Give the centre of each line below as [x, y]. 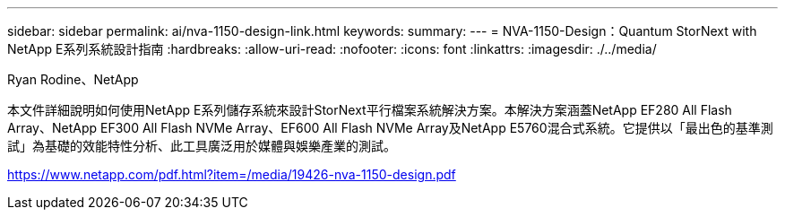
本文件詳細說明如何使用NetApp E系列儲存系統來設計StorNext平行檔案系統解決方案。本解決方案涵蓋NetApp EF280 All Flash [370, 110]
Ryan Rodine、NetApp [73, 79]
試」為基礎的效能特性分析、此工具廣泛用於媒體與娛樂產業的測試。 [202, 146]
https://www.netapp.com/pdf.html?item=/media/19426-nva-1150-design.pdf [232, 174]
